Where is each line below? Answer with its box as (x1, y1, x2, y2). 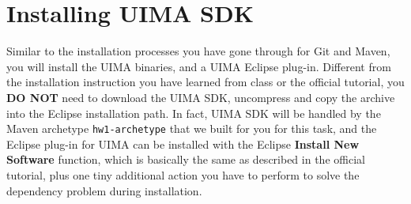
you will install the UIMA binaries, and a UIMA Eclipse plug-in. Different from (6, 58, 391, 74)
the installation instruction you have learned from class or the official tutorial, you (6, 74, 405, 90)
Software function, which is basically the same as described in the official (6, 151, 365, 168)
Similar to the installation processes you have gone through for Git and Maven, (6, 43, 390, 59)
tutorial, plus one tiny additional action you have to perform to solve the (6, 166, 360, 183)
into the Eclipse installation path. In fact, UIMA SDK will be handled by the (6, 104, 381, 121)
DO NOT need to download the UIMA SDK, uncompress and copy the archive (6, 89, 395, 105)
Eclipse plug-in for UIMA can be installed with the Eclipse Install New (6, 135, 360, 152)
